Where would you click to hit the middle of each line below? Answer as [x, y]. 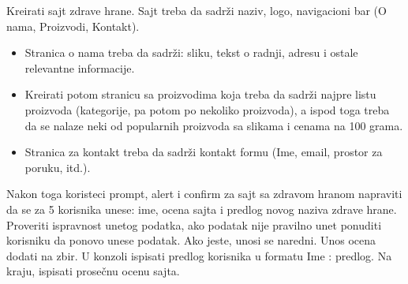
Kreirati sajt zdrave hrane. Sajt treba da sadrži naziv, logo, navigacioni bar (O [197, 10]
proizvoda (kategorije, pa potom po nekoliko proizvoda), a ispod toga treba [207, 109]
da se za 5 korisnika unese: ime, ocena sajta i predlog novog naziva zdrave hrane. [202, 209]
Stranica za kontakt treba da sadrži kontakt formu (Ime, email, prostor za [204, 152]
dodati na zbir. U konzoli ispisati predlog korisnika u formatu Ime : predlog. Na [199, 255]
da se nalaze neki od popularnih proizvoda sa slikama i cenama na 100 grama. [214, 125]
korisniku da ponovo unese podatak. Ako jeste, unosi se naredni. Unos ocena [191, 240]
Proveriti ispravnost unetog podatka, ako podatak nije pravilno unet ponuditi [194, 224]
